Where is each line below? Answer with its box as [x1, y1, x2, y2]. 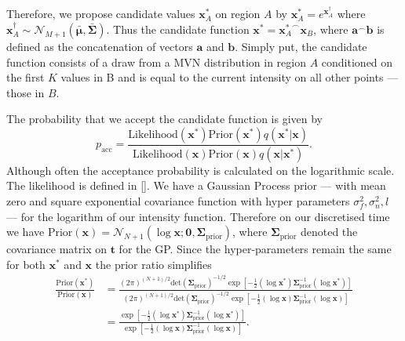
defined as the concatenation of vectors [6, 38, 193, 55]
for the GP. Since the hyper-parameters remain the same [119, 241, 392, 257]
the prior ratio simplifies [95, 256, 212, 272]
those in [6, 84, 45, 100]
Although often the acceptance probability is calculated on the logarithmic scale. [6, 161, 395, 178]
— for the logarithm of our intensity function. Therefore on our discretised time [6, 208, 390, 224]
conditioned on [321, 53, 393, 70]
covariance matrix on [6, 241, 108, 257]
